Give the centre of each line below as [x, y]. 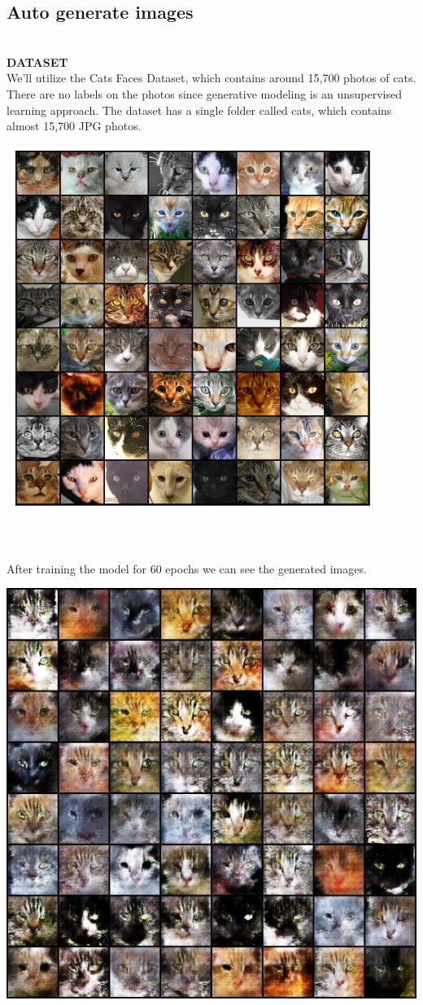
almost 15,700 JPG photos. [74, 126]
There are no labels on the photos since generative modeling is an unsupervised [204, 93]
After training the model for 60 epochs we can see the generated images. [187, 568]
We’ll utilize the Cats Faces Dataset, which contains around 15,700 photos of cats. [211, 78]
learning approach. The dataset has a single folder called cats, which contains [199, 110]
